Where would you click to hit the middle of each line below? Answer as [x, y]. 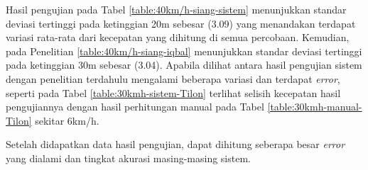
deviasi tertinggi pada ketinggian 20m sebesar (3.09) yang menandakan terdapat [181, 23]
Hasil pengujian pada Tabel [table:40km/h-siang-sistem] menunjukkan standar [176, 9]
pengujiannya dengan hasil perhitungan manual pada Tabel [135, 107]
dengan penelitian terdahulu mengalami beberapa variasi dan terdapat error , [173, 78]
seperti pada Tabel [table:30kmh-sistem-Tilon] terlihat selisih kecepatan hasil [173, 92]
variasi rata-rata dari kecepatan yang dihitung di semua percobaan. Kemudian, [178, 37]
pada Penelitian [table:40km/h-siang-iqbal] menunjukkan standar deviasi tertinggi [184, 51]
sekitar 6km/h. [67, 120]
